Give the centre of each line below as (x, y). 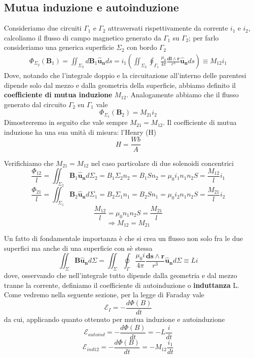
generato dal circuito (35, 104)
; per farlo (204, 37)
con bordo (142, 47)
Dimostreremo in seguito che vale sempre (66, 122)
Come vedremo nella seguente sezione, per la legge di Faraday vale (104, 295)
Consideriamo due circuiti (43, 28)
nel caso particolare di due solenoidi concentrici (162, 163)
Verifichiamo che (29, 163)
